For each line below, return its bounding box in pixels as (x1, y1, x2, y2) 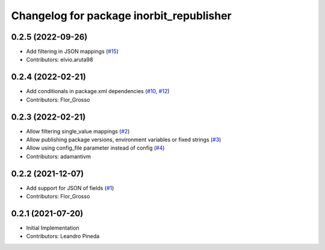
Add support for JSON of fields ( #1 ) (26, 184, 114, 192)
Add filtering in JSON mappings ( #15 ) (26, 48, 119, 55)
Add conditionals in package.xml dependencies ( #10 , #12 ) (26, 88, 170, 95)
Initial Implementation (26, 224, 79, 231)
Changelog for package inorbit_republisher (11, 9, 232, 22)
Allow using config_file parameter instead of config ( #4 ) (26, 144, 165, 151)
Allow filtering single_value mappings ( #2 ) (26, 127, 130, 135)
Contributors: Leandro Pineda (26, 233, 100, 240)
